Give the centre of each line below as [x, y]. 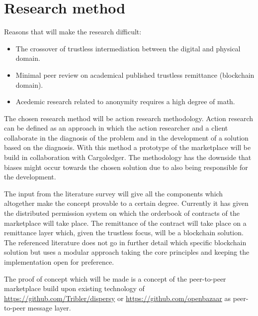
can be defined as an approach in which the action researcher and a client [116, 128]
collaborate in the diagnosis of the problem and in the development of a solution [126, 137]
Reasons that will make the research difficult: [73, 32]
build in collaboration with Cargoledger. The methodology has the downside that [128, 157]
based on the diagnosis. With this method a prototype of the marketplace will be [128, 147]
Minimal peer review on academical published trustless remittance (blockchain [135, 75]
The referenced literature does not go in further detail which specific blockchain [125, 242]
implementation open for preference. [59, 262]
